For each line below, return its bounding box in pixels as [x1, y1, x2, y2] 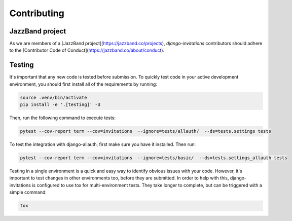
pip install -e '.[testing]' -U [20, 102, 101, 107]
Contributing [9, 8, 64, 19]
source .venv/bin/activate [20, 94, 87, 100]
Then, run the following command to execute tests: [9, 115, 116, 121]
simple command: [9, 189, 47, 195]
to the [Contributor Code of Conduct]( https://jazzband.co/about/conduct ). [9, 47, 165, 53]
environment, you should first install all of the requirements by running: [9, 81, 157, 87]
